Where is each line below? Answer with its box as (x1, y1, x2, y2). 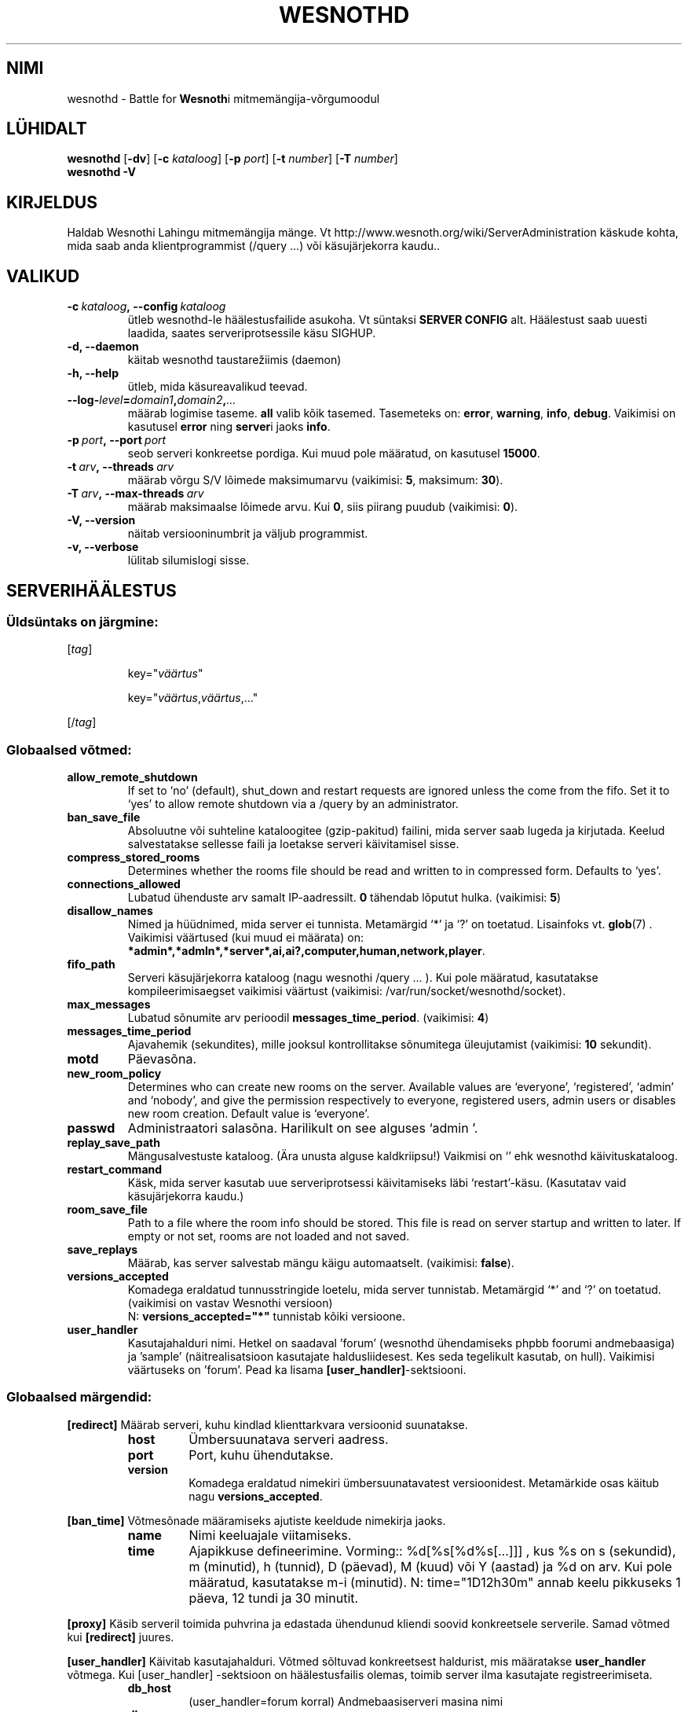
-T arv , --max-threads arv (67, 487, 204, 501)
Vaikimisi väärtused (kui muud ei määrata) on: (127, 931, 364, 945)
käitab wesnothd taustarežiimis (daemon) (127, 353, 342, 367)
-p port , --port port (67, 433, 167, 447)
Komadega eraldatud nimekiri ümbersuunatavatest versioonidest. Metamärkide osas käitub (188, 1475, 660, 1490)
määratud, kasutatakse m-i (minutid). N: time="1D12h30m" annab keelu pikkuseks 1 (188, 1574, 681, 1590)
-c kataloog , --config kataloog (67, 299, 226, 314)
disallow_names (67, 904, 153, 918)
